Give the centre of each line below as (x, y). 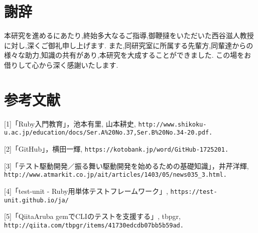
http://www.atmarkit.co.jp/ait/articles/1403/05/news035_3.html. (115, 175)
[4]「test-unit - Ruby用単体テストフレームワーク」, (86, 191)
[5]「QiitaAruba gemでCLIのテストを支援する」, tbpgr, (92, 216)
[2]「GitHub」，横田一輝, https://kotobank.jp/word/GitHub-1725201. (116, 148)
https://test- (194, 192)
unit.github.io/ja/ (36, 200)
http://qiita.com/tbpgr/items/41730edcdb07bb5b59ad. (94, 225)
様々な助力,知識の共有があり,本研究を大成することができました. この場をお (128, 55)
